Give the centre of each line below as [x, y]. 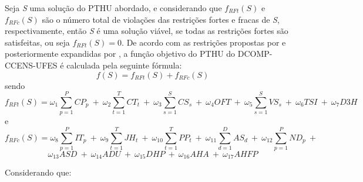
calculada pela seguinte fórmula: [124, 65]
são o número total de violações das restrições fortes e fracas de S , [161, 19]
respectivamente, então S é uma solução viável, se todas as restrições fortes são [147, 31]
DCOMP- [255, 54]
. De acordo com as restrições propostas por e [204, 42]
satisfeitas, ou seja [37, 42]
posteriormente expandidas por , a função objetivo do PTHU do [120, 54]
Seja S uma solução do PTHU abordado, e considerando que [113, 8]
